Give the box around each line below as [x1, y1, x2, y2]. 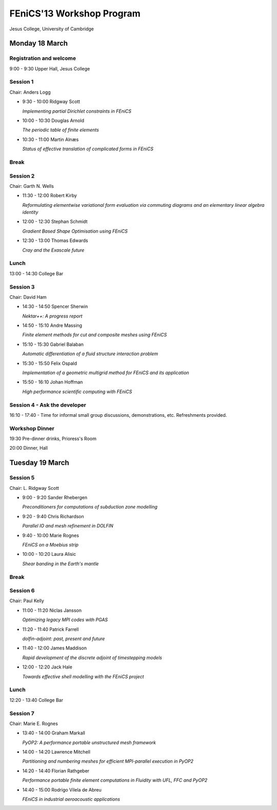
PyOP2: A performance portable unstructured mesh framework [22, 739, 156, 746]
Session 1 [9, 78, 34, 85]
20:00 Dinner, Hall [9, 445, 48, 451]
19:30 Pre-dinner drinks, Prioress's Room [9, 435, 97, 442]
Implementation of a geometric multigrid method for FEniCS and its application [22, 369, 189, 376]
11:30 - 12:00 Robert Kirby [22, 192, 77, 199]
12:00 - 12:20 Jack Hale [22, 664, 73, 670]
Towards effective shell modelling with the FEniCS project [22, 673, 144, 679]
